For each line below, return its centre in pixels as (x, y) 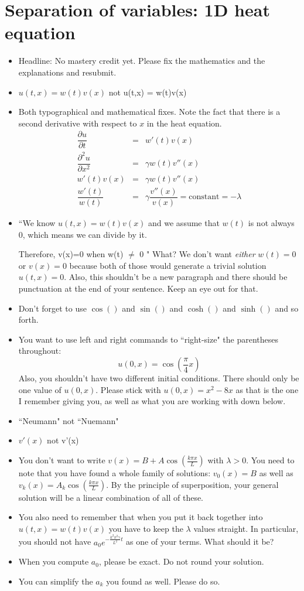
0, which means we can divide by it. (83, 234)
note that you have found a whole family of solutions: (115, 473)
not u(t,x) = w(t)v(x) (148, 92)
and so (287, 308)
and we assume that (184, 223)
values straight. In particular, (246, 528)
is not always (271, 223)
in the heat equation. (184, 123)
